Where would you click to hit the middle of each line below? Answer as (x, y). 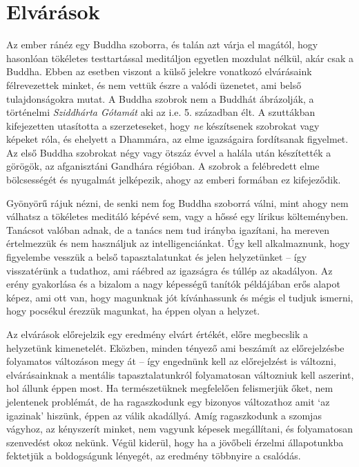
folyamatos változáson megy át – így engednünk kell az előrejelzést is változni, (171, 361)
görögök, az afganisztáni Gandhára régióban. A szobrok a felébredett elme (163, 166)
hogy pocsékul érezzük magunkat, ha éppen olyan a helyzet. (133, 311)
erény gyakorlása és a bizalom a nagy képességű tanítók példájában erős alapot (173, 284)
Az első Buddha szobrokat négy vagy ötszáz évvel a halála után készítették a (169, 152)
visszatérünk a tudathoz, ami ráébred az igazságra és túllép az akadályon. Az (169, 270)
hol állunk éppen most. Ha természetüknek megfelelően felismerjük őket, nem (170, 388)
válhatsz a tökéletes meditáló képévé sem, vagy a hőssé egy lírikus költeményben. (177, 216)
